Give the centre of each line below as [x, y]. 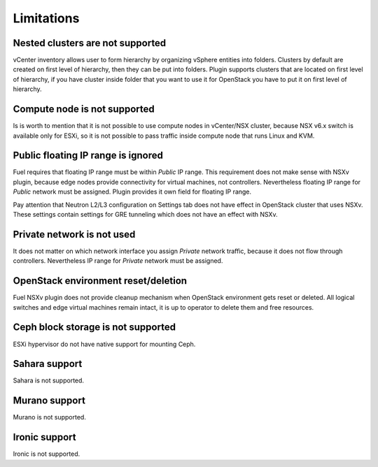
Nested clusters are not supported [90, 43]
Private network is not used [74, 234]
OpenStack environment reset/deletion [100, 281]
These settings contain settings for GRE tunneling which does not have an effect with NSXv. [145, 214]
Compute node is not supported [84, 109]
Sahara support [48, 364]
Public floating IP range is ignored [88, 156]
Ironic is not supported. [47, 454]
